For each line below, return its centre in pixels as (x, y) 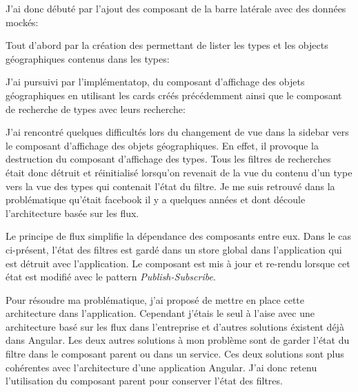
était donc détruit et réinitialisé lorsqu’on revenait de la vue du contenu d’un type (179, 172)
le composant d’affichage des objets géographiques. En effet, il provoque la (162, 145)
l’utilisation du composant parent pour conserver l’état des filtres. (144, 381)
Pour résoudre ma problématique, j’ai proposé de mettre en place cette (155, 299)
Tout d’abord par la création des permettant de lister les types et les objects (167, 45)
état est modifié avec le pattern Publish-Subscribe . (111, 277)
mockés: (22, 22)
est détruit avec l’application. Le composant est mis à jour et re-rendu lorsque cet (178, 263)
